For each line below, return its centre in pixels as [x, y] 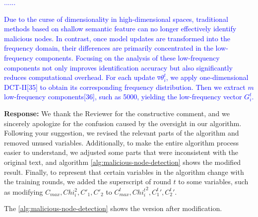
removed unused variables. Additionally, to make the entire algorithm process [122, 142]
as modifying [24, 191]
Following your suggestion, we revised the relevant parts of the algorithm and [122, 133]
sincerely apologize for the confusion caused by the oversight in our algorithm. [123, 123]
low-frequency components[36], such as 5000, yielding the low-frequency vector [123, 97]
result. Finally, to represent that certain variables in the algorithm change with [124, 172]
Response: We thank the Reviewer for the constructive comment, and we [117, 113]
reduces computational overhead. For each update [80, 77]
